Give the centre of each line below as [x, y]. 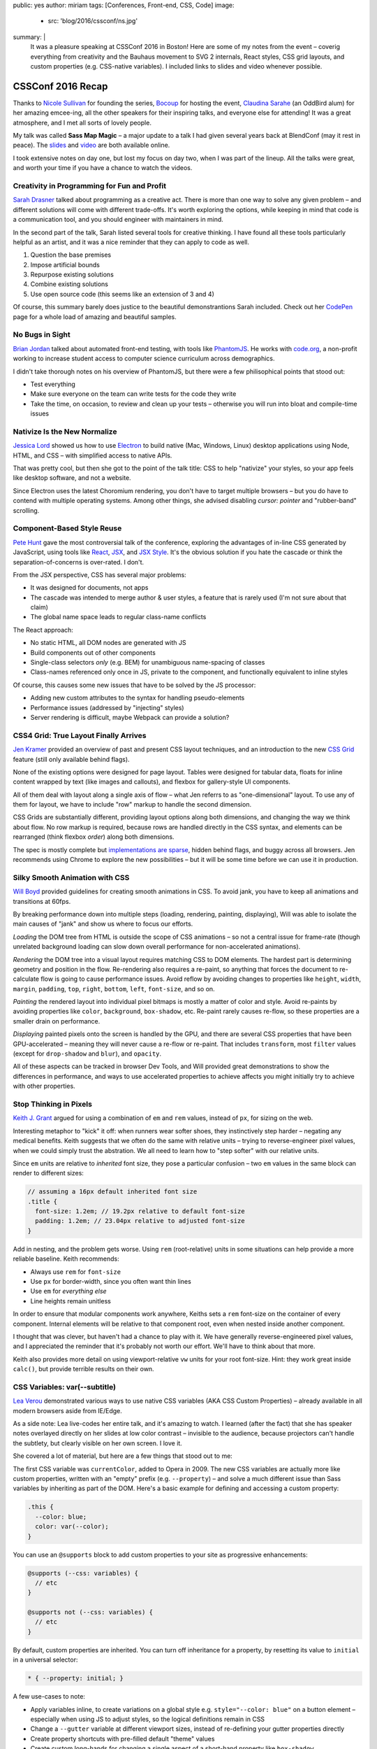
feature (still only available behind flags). [71, 759]
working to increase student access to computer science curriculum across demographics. [144, 359]
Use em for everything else [69, 1291]
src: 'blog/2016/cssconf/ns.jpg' [93, 21]
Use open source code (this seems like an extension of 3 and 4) [122, 294]
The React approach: [43, 630]
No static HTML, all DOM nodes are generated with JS [108, 643]
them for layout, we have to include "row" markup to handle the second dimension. [132, 805]
